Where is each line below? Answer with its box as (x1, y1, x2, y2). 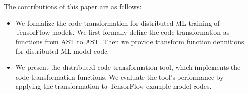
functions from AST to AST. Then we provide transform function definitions (15, 36, 244, 46)
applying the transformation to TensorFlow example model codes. (15, 81, 212, 91)
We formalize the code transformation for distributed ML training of (15, 17, 220, 27)
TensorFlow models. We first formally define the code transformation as (15, 27, 230, 37)
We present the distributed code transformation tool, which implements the (15, 62, 241, 72)
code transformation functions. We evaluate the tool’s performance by (15, 71, 224, 81)
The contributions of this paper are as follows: (4, 1, 142, 11)
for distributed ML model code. (15, 46, 109, 56)
